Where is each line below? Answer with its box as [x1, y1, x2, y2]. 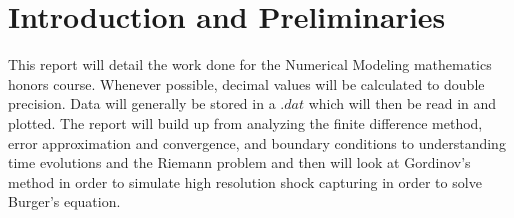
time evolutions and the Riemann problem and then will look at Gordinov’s [8, 152, 471, 173]
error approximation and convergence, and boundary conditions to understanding [8, 132, 506, 153]
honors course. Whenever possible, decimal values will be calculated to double [8, 73, 485, 94]
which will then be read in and [308, 93, 497, 114]
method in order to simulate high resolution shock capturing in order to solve [8, 171, 482, 192]
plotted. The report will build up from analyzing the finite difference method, [8, 112, 483, 133]
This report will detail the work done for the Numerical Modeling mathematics [8, 54, 492, 75]
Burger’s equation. [8, 191, 121, 212]
